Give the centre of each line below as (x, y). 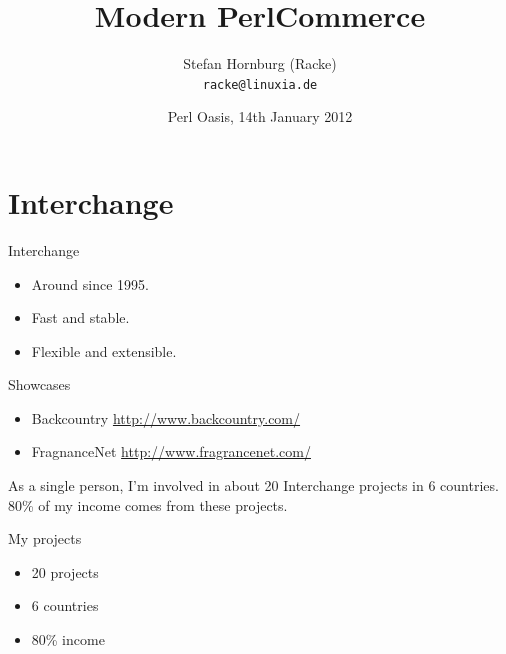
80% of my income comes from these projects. (148, 504)
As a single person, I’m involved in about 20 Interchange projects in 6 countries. (253, 485)
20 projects (65, 571)
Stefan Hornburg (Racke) (260, 63)
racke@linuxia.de (260, 84)
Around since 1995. (90, 283)
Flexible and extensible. (104, 350)
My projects (45, 538)
